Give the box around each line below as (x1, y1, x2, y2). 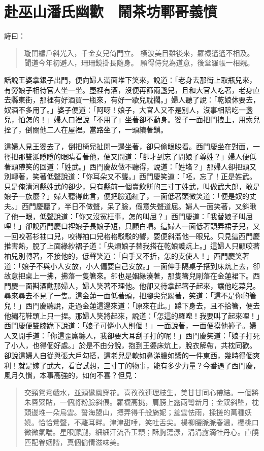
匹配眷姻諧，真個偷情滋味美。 (24, 436, 124, 447)
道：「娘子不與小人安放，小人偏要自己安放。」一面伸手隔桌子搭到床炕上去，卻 (4, 260, 260, 271)
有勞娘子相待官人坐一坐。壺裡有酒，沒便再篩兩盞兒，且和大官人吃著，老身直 (4, 84, 260, 95)
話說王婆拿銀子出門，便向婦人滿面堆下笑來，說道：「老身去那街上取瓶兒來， (4, 74, 256, 85)
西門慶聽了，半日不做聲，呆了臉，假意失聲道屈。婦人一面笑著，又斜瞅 (21, 201, 256, 212)
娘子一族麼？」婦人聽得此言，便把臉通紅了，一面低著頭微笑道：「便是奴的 (4, 191, 249, 201)
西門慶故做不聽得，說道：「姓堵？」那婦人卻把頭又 (89, 161, 256, 171)
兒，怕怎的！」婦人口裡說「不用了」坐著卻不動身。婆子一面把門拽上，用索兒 (4, 114, 260, 125)
